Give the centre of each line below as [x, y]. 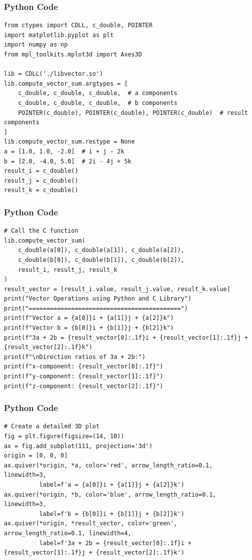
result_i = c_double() [41, 171]
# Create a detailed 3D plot [52, 427]
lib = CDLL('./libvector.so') [54, 74]
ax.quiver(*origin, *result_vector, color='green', [91, 524]
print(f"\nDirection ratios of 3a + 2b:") [75, 357]
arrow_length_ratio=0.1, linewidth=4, [68, 533]
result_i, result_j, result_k [68, 270]
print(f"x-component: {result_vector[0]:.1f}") [84, 367]
